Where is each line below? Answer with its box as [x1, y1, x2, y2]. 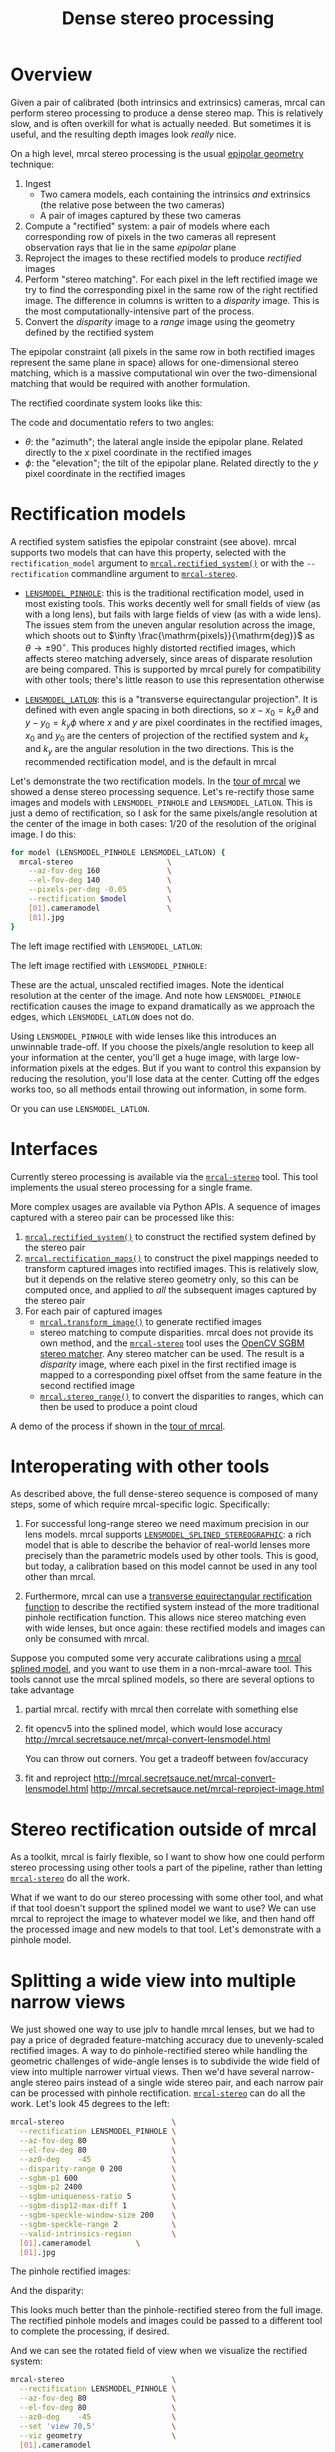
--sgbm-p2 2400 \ [19, 2182, 177, 2192]
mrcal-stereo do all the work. [10, 1872, 131, 1884]
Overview [10, 63, 93, 86]
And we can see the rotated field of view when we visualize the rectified [10, 2345, 308, 2357]
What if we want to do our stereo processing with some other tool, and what [10, 1892, 324, 1904]
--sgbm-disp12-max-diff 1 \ [19, 2201, 177, 2211]
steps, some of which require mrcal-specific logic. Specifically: [10, 1498, 270, 1511]
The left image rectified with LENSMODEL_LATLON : [10, 940, 203, 952]
